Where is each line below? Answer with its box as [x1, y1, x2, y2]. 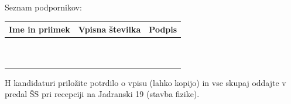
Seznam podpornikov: [5, 1, 82, 13]
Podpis [149, 23, 177, 35]
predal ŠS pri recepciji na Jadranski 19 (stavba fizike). [5, 88, 200, 100]
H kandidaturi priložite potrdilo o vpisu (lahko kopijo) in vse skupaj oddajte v [5, 76, 286, 88]
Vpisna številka [78, 23, 141, 35]
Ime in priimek [9, 23, 70, 35]
